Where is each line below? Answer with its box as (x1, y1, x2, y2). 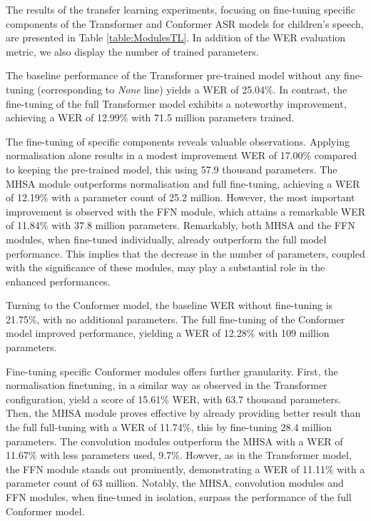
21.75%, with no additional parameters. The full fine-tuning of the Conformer (6, 311, 345, 326)
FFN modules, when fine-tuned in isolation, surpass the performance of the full (6, 490, 352, 504)
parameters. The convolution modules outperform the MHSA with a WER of (6, 433, 343, 448)
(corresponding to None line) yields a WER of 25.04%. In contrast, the (37, 81, 347, 96)
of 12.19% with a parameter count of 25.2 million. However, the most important (6, 190, 355, 205)
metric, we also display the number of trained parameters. (6, 44, 259, 59)
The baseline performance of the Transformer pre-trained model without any (6, 68, 341, 83)
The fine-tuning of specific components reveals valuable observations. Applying (6, 133, 350, 148)
